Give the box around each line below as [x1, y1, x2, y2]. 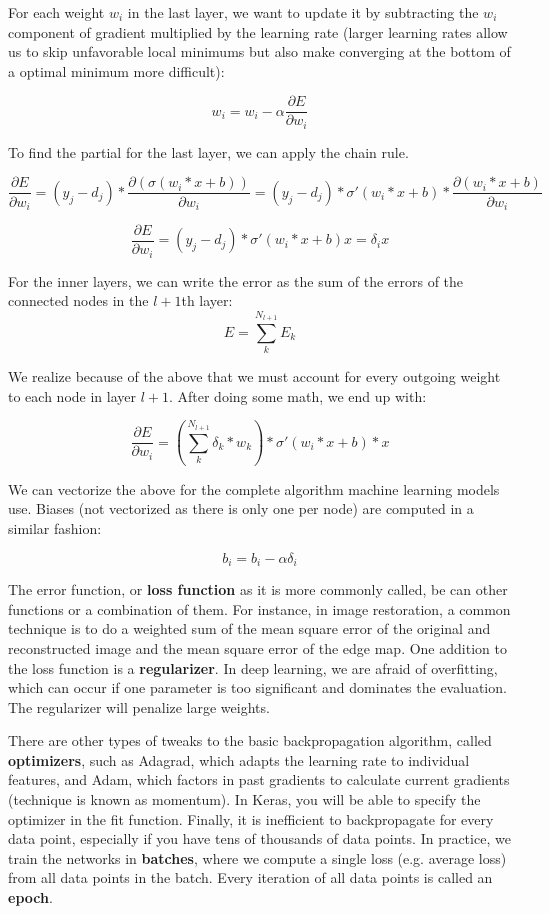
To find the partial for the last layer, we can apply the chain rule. [8, 141, 409, 162]
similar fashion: [8, 518, 102, 539]
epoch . [8, 887, 53, 908]
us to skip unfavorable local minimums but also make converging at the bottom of [8, 41, 511, 62]
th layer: [181, 290, 233, 311]
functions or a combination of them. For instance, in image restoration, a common [8, 598, 511, 619]
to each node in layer [8, 385, 136, 406]
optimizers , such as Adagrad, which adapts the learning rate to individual [8, 749, 470, 770]
